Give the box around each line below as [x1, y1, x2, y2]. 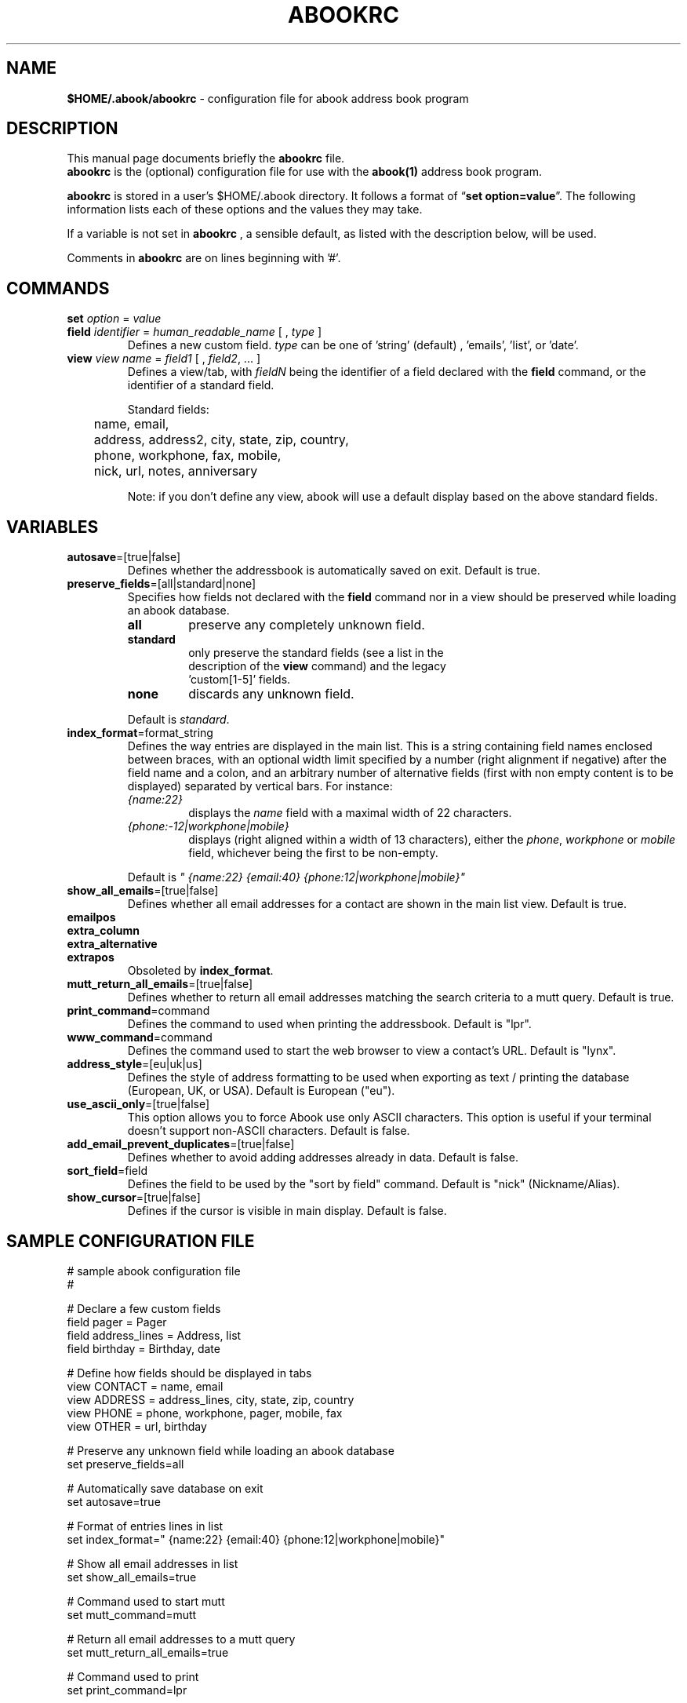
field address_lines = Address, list [67, 1328, 242, 1342]
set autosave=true [67, 1494, 161, 1508]
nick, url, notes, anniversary [93, 463, 258, 480]
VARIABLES [6, 516, 99, 537]
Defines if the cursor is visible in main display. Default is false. [127, 1204, 447, 1218]
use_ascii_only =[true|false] [67, 1097, 210, 1111]
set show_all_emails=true [67, 1570, 197, 1584]
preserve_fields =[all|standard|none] [67, 577, 256, 591]
